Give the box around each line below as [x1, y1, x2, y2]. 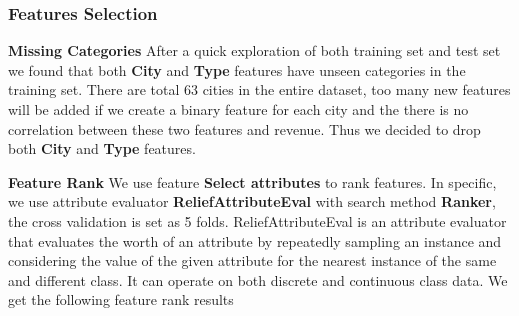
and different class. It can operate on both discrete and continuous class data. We [8, 269, 508, 290]
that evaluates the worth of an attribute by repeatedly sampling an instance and [8, 230, 502, 251]
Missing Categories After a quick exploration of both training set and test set [8, 40, 501, 61]
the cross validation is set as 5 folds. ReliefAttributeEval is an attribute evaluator [8, 210, 507, 231]
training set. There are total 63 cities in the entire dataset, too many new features [8, 79, 511, 100]
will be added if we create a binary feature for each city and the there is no [8, 99, 469, 119]
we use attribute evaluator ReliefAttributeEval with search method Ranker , [8, 191, 496, 212]
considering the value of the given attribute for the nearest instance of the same [8, 250, 497, 271]
